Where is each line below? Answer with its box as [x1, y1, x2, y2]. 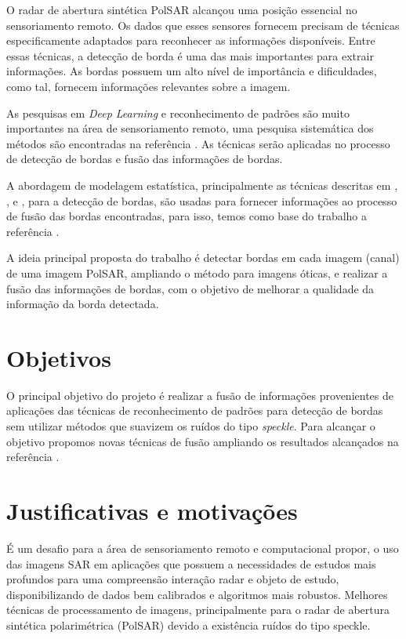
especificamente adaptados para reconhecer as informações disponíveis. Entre [6, 32, 375, 49]
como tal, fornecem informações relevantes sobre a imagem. [6, 78, 291, 94]
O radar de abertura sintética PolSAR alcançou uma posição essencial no [6, 2, 357, 17]
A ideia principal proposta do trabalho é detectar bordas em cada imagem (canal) [6, 249, 400, 266]
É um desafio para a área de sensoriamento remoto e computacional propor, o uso [6, 539, 399, 556]
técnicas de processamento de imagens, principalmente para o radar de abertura [6, 601, 390, 618]
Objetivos [6, 341, 111, 373]
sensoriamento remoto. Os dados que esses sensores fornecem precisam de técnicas [6, 16, 400, 33]
